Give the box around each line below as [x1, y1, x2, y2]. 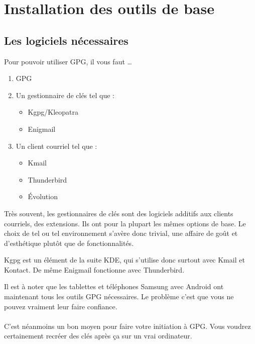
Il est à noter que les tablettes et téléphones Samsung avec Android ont [4, 281, 224, 292]
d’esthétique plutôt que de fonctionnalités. [4, 237, 134, 248]
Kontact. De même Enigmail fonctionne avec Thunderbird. [4, 264, 185, 275]
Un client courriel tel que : [16, 140, 97, 151]
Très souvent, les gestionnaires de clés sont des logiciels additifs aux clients [4, 208, 233, 218]
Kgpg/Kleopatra [28, 107, 78, 117]
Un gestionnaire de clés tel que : [16, 90, 114, 100]
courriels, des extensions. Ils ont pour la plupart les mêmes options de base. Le [4, 218, 246, 228]
